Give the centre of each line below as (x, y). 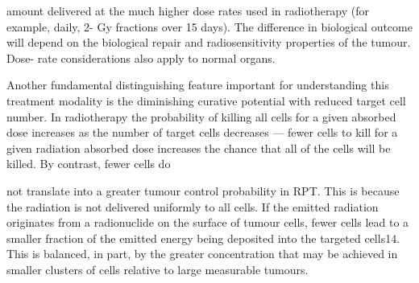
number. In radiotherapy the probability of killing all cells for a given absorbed (201, 116)
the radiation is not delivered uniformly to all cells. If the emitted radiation (193, 206)
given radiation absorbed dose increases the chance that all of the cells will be (199, 148)
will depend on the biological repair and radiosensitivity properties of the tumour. (209, 42)
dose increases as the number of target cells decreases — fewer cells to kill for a (202, 132)
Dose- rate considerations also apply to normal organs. (141, 57)
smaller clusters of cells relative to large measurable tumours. (158, 269)
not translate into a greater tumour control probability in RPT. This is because (203, 190)
